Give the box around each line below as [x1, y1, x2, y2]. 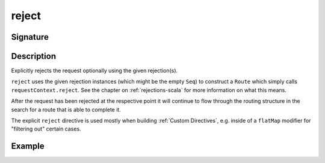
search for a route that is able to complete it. [11, 106, 122, 113]
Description [11, 51, 57, 61]
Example [11, 141, 45, 152]
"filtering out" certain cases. [11, 125, 81, 132]
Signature [11, 32, 49, 42]
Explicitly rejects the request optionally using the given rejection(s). [11, 67, 178, 75]
